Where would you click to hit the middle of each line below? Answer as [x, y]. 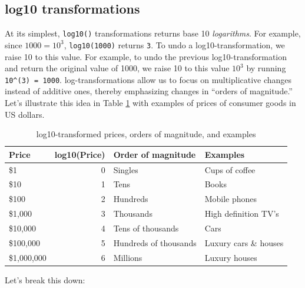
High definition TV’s [242, 213]
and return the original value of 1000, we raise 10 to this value [117, 68]
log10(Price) [80, 154]
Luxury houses [231, 257]
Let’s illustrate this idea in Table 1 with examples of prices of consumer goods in [150, 102]
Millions [128, 257]
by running [266, 68]
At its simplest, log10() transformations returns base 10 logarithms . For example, [153, 33]
